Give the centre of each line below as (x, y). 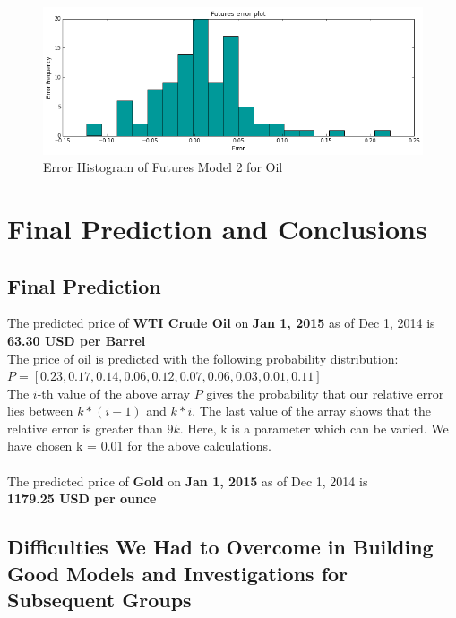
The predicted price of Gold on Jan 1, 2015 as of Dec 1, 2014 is (188, 481)
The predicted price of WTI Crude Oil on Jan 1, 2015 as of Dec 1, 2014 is (221, 323)
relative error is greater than (85, 428)
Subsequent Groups (99, 600)
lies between (40, 411)
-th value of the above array (114, 393)
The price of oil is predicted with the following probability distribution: (203, 358)
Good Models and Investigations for (178, 573)
